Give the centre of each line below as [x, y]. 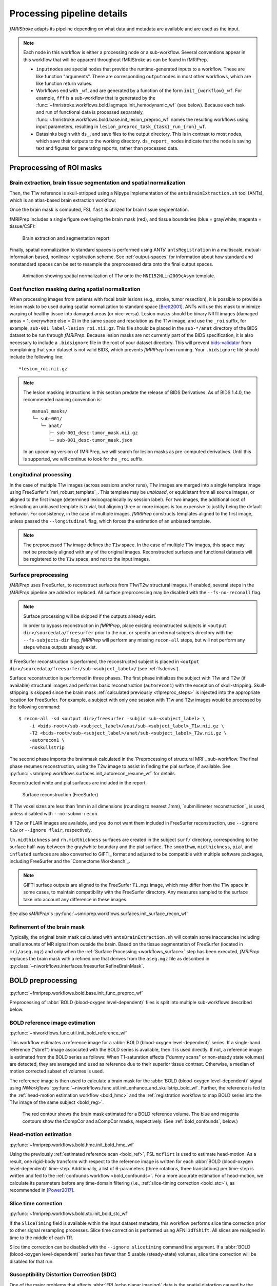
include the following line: [36, 357]
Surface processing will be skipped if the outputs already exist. [90, 616]
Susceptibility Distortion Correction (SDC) [63, 1275]
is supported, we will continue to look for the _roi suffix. [83, 459]
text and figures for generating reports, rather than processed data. [107, 148]
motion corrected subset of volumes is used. [57, 1071]
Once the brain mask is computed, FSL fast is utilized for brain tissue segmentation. [99, 210]
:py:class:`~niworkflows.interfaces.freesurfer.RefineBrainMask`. [77, 966]
